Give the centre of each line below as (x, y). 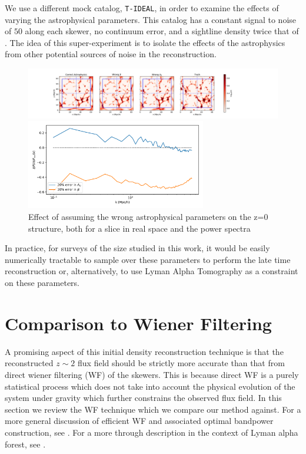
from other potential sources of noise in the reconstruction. (111, 54)
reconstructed (29, 363)
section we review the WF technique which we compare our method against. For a (153, 409)
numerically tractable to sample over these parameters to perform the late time (148, 259)
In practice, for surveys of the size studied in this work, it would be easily (137, 248)
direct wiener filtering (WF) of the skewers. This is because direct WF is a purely (152, 374)
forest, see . (25, 444)
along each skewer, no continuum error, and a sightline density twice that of (162, 31)
